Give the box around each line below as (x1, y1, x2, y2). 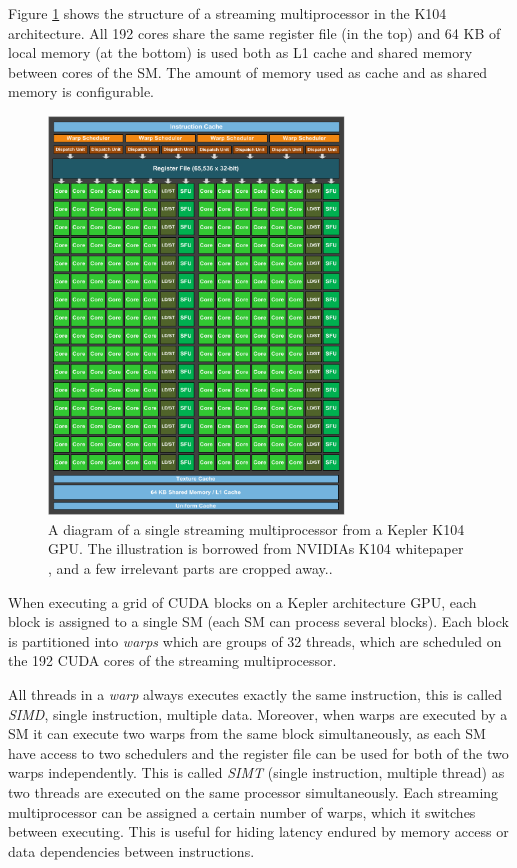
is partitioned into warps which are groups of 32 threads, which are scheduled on (8, 630, 502, 651)
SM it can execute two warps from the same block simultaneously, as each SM (8, 723, 486, 744)
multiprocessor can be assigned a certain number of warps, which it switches (8, 801, 476, 822)
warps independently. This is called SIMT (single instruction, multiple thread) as (8, 762, 505, 783)
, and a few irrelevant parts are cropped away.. (48, 558, 333, 579)
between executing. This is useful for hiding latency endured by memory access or (8, 821, 509, 842)
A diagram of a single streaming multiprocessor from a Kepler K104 (48, 518, 465, 539)
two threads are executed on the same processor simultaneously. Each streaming (8, 781, 499, 802)
